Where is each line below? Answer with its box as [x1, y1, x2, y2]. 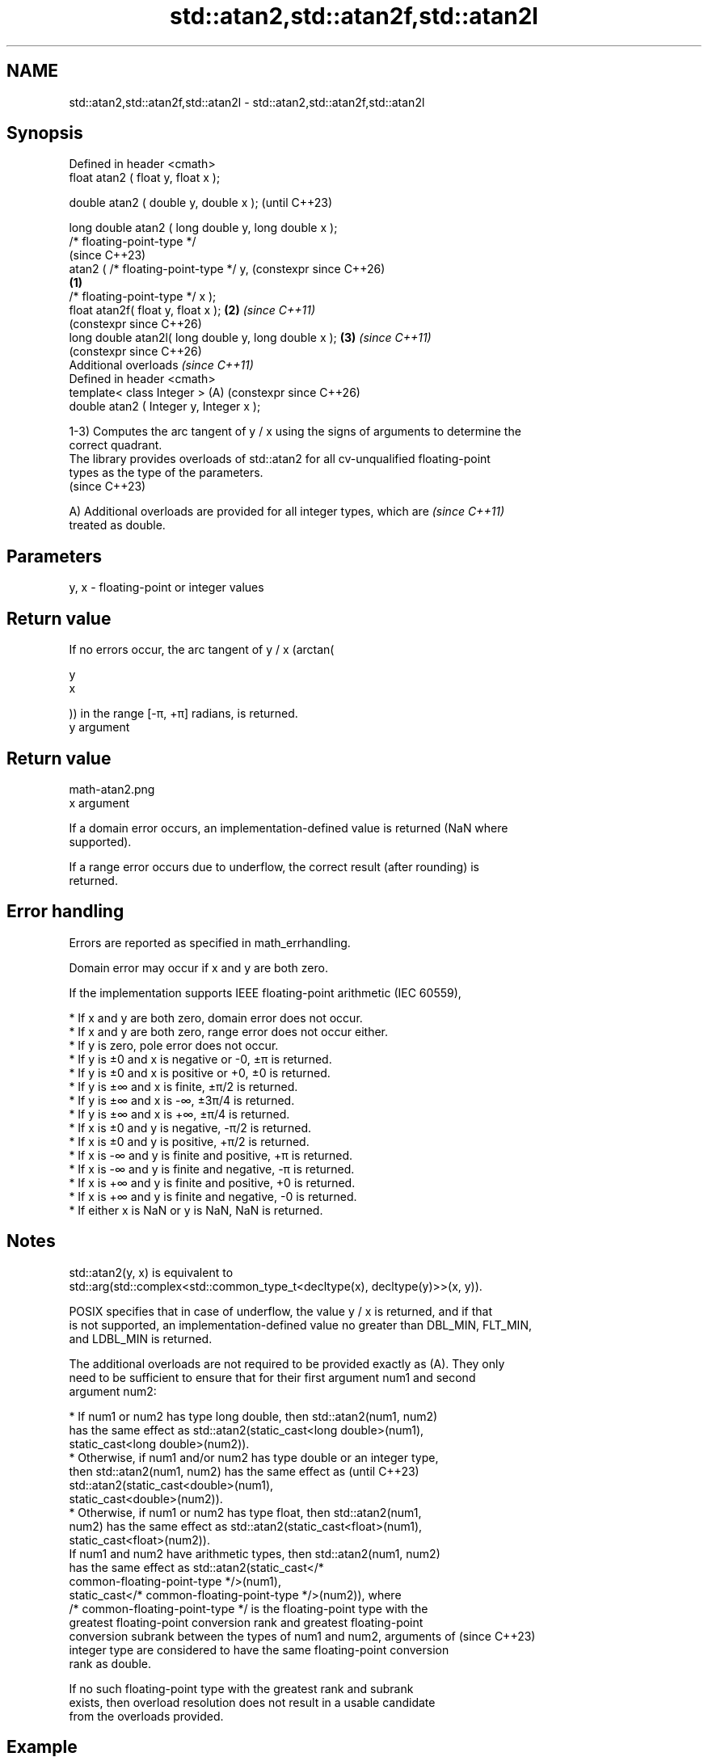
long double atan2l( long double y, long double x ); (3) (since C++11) [69, 331, 432, 345]
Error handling [6, 901, 124, 922]
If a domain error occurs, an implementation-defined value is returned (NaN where [69, 820, 508, 835]
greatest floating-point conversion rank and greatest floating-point [69, 1615, 424, 1629]
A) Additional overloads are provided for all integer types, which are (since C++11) [69, 504, 505, 519]
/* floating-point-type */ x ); [69, 289, 217, 304]
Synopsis [6, 123, 83, 144]
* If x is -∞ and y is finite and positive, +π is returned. [69, 1148, 353, 1162]
